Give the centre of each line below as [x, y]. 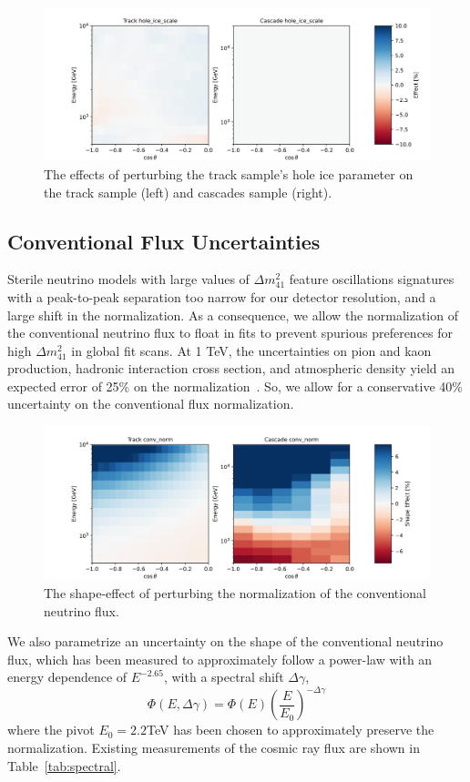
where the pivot [51, 730]
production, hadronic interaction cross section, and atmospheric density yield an [231, 368]
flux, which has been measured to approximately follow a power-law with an [220, 659]
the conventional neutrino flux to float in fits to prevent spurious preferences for [230, 333]
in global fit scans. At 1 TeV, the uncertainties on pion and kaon [251, 350]
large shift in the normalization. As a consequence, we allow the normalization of [233, 315]
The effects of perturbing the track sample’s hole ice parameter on [229, 173]
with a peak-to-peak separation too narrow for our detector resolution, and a [222, 296]
